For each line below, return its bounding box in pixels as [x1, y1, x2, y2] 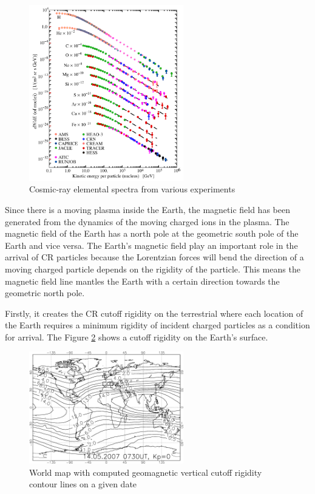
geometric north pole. [5, 286, 85, 299]
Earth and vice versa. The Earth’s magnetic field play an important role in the [5, 239, 298, 251]
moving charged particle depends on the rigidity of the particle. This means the [5, 262, 300, 275]
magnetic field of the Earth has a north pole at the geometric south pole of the [5, 227, 299, 240]
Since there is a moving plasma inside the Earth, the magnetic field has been [5, 203, 290, 215]
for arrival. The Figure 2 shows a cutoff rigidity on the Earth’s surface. [5, 330, 268, 343]
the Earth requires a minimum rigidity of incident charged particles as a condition [5, 319, 310, 331]
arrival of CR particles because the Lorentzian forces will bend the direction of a [5, 251, 304, 263]
